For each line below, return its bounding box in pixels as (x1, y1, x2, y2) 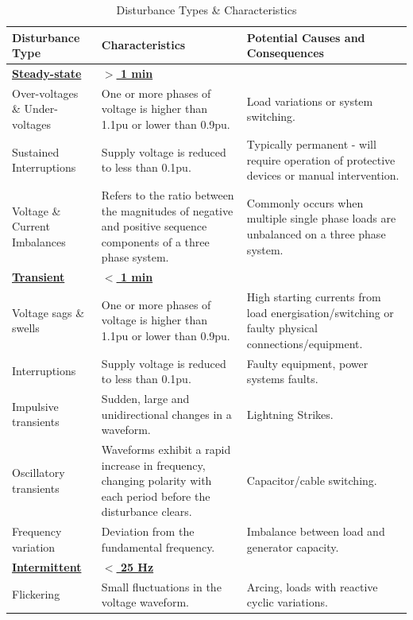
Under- (24, 100, 58, 117)
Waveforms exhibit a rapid (101, 441, 231, 458)
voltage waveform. (101, 594, 189, 610)
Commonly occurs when (246, 194, 364, 211)
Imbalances (12, 233, 66, 250)
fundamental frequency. (101, 538, 215, 555)
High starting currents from (246, 289, 381, 304)
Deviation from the (101, 523, 195, 540)
